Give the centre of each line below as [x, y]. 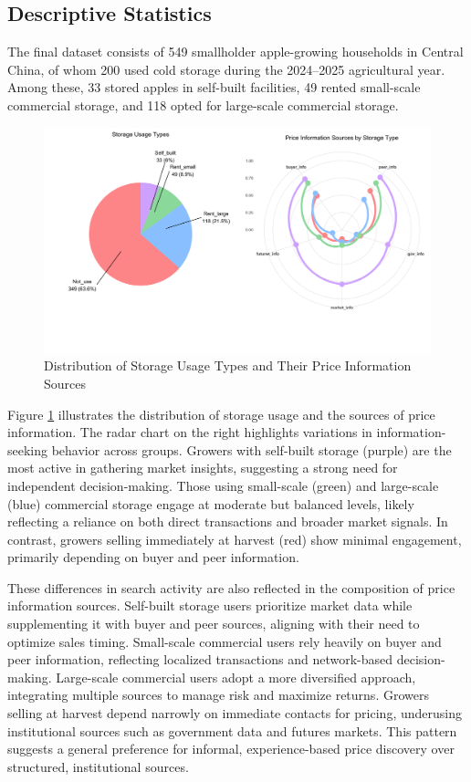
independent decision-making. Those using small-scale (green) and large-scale [223, 485]
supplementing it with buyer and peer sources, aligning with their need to [214, 624]
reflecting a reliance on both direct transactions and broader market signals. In [228, 521]
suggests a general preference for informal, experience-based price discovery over [231, 749]
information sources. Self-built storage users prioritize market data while [210, 605]
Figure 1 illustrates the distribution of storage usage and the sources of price [221, 414]
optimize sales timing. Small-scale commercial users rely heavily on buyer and [225, 641]
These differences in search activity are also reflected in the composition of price [231, 587]
